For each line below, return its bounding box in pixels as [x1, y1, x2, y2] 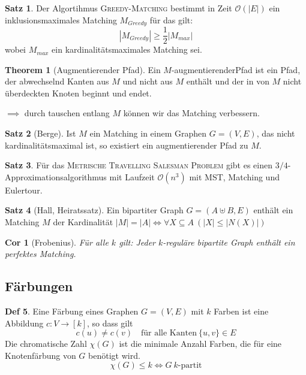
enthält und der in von [186, 75, 269, 87]
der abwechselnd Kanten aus [5, 75, 109, 87]
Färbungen [5, 277, 73, 295]
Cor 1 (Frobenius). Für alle [5, 235, 109, 248]
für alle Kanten [140, 329, 197, 338]
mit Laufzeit [109, 170, 155, 183]
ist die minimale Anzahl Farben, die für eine [119, 337, 282, 350]
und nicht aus [122, 75, 173, 87]
